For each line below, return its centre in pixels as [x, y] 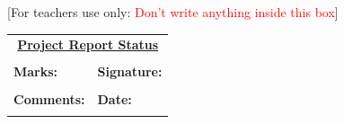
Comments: [49, 98]
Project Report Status [88, 44]
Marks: [36, 71]
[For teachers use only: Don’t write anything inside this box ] [173, 12]
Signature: [130, 71]
